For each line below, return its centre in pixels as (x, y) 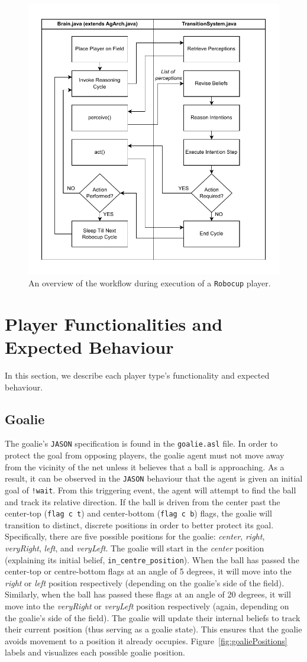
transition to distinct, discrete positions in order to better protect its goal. (139, 524)
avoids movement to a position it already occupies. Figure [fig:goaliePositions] (146, 640)
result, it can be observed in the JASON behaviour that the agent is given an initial (154, 478)
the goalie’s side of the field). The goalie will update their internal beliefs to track (153, 617)
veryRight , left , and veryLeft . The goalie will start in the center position (135, 548)
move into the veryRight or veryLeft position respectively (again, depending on (147, 606)
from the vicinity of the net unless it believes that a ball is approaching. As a (145, 466)
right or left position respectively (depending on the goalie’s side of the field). (145, 582)
